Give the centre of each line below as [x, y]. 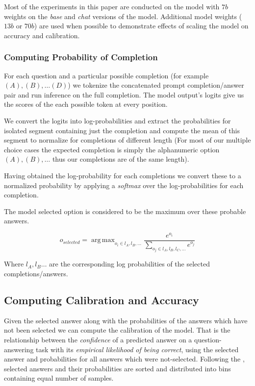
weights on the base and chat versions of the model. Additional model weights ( [123, 16]
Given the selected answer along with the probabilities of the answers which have [126, 320]
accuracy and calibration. [42, 35]
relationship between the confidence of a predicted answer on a [98, 340]
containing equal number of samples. [59, 378]
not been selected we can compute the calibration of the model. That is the [117, 330]
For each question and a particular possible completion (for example [106, 75]
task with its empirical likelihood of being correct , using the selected [137, 349]
